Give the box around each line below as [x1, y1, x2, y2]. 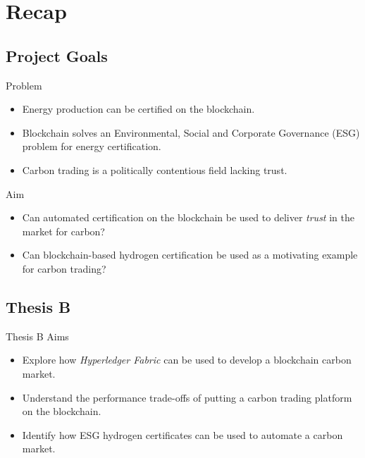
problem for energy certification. [22, 139, 161, 154]
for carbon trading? [22, 261, 106, 276]
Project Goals [6, 44, 108, 66]
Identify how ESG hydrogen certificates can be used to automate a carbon [22, 427, 343, 442]
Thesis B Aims [6, 328, 69, 343]
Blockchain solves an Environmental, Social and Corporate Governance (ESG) [22, 125, 360, 140]
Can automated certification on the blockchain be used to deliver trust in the [22, 210, 354, 225]
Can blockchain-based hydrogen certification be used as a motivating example [22, 247, 358, 262]
